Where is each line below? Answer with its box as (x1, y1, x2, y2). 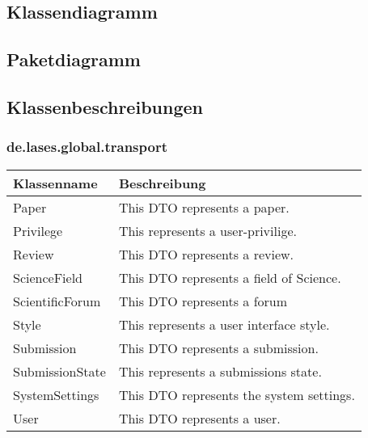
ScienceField (13, 267, 83, 287)
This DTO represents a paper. (118, 197, 290, 217)
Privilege (13, 221, 63, 240)
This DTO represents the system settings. (118, 385, 355, 404)
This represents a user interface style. (118, 314, 330, 334)
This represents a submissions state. (118, 361, 322, 381)
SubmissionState (13, 361, 106, 381)
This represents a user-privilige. (118, 221, 297, 240)
